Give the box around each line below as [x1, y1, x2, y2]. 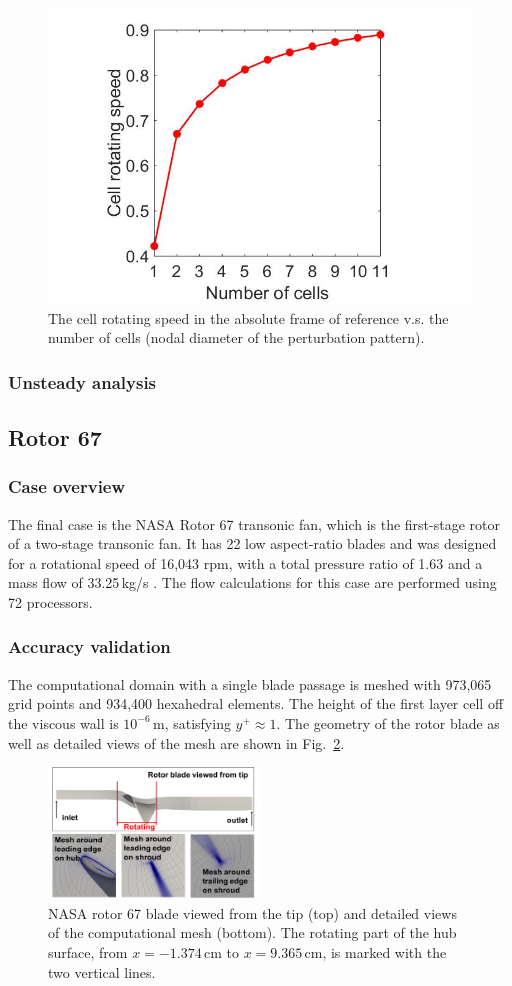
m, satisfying [152, 712, 231, 733]
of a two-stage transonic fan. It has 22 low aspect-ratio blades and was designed [8, 533, 497, 554]
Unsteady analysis [8, 369, 157, 394]
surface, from [48, 941, 128, 962]
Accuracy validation [8, 634, 171, 659]
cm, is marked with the [304, 941, 447, 962]
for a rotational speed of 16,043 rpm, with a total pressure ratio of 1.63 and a [8, 552, 483, 573]
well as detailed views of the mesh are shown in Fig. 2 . [8, 732, 345, 753]
